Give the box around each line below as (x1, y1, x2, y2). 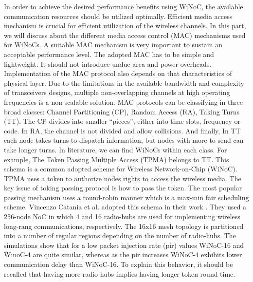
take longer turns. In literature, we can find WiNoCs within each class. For (4, 144, 227, 154)
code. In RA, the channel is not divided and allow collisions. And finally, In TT (4, 125, 241, 135)
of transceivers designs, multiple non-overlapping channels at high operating (4, 87, 230, 97)
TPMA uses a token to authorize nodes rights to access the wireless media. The (4, 173, 241, 183)
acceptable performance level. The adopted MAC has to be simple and (4, 49, 214, 59)
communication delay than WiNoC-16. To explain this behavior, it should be (4, 259, 233, 269)
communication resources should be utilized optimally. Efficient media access (4, 11, 233, 21)
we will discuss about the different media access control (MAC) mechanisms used (4, 30, 246, 40)
